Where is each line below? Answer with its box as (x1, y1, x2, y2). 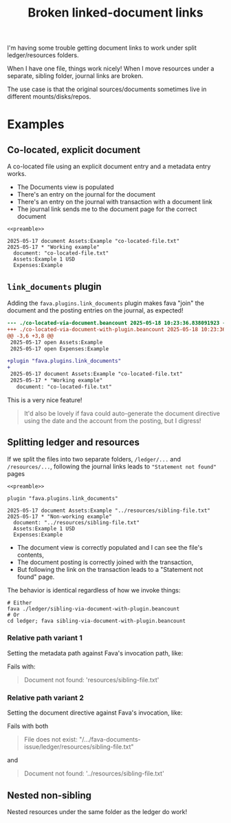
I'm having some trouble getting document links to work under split (7, 43, 197, 52)
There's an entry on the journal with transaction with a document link (16, 198, 212, 206)
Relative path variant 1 (7, 633, 82, 643)
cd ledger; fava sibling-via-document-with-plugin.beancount (7, 617, 186, 624)
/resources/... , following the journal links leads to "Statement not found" (7, 462, 217, 470)
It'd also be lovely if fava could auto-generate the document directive (23, 409, 220, 417)
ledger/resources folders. (7, 51, 79, 59)
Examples (7, 117, 65, 132)
